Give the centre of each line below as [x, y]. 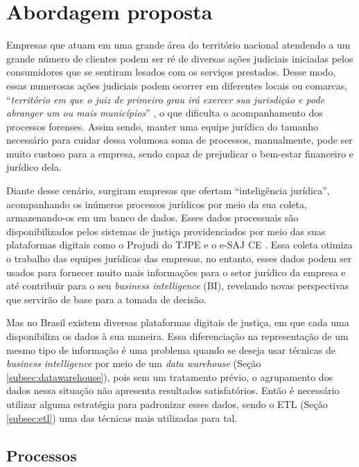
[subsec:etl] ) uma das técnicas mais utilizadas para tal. [122, 417]
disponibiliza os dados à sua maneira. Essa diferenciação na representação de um [177, 336]
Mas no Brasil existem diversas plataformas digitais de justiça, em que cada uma [178, 322]
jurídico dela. [34, 167]
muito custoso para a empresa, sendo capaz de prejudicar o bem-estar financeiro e [180, 153]
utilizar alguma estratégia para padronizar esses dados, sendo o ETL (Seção [167, 404]
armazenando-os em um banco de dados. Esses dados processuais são [152, 218]
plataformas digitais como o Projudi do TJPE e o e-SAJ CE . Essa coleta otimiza [179, 245]
